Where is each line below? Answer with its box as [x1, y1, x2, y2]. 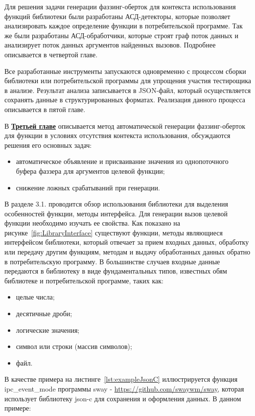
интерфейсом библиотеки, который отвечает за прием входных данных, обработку [4, 237, 249, 247]
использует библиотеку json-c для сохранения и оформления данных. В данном [4, 393, 241, 403]
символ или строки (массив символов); [16, 341, 132, 351]
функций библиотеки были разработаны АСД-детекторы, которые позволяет [4, 11, 231, 21]
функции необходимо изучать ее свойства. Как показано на [4, 218, 181, 228]
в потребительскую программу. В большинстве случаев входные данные [4, 256, 220, 266]
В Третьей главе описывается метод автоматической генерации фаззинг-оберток [4, 120, 245, 131]
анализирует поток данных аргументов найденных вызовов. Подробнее [4, 40, 216, 50]
